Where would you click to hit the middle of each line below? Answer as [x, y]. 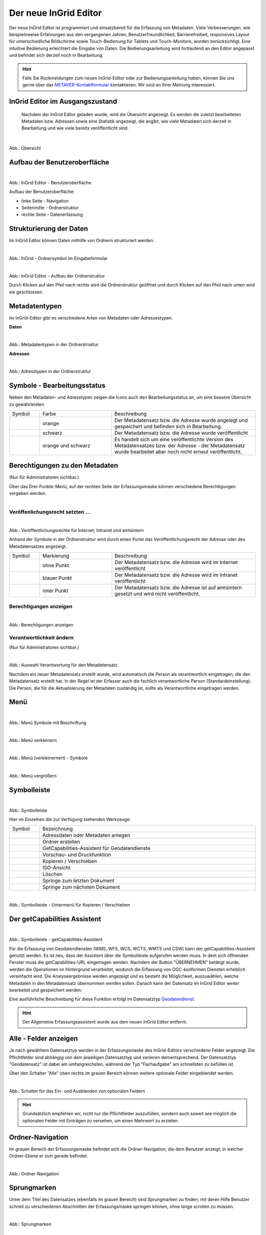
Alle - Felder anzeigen [44, 1039]
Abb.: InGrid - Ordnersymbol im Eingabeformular [58, 258]
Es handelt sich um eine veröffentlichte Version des [174, 439]
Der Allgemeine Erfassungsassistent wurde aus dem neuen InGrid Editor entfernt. [105, 1022]
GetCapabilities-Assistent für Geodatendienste [96, 848]
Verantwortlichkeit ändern [41, 637]
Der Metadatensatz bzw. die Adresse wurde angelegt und [181, 420]
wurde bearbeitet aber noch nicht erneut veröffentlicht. [178, 452]
